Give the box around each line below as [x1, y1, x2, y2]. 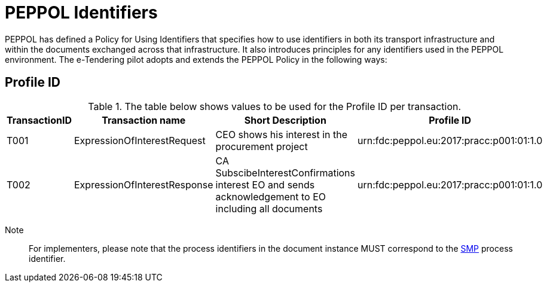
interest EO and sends [215, 178, 315, 191]
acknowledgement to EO [215, 190, 326, 203]
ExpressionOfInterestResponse [74, 178, 213, 191]
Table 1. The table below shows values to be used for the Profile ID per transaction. [88, 100, 462, 112]
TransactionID [7, 114, 72, 126]
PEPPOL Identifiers [5, 2, 158, 23]
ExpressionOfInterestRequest [74, 134, 206, 146]
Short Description [244, 114, 326, 126]
